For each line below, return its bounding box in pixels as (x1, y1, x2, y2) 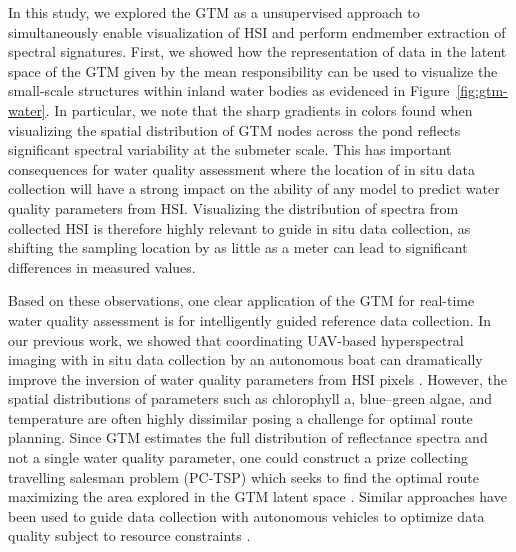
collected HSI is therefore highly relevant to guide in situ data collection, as (8, 217, 471, 238)
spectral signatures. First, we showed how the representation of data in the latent (8, 41, 507, 62)
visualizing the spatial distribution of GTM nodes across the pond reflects (8, 119, 461, 140)
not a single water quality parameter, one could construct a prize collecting (8, 447, 468, 468)
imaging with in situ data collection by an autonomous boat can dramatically (8, 349, 483, 370)
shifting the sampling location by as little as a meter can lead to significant (8, 237, 468, 258)
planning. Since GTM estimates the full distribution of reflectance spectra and (8, 427, 488, 448)
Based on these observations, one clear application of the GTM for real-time (8, 290, 475, 311)
